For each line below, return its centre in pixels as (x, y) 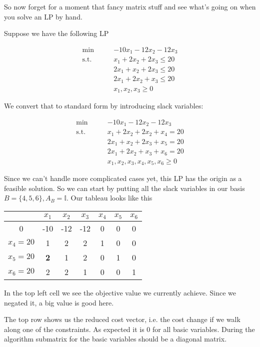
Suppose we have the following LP (56, 33)
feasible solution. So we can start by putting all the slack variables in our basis (124, 188)
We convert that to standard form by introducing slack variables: (104, 106)
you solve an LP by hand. (43, 16)
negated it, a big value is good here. (59, 302)
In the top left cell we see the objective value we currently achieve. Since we (120, 292)
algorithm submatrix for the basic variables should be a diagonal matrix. (115, 339)
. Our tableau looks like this (109, 198)
